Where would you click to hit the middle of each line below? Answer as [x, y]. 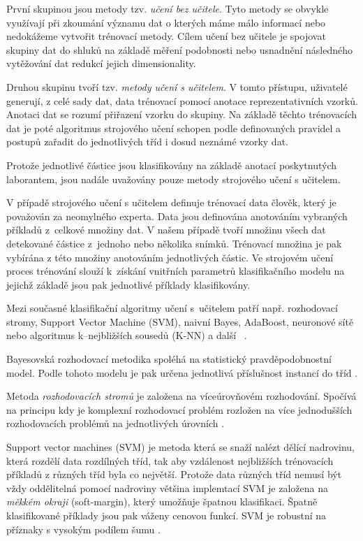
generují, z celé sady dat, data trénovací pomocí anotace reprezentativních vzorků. [182, 100]
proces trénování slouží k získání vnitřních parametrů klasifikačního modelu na [176, 271]
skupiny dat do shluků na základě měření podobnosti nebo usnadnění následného [179, 49]
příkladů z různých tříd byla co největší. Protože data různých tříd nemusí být [174, 474]
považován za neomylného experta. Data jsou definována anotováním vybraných [177, 216]
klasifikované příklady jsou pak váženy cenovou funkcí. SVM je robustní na [166, 515]
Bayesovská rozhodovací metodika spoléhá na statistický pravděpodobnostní [169, 359]
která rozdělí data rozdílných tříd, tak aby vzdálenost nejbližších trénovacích [170, 460]
